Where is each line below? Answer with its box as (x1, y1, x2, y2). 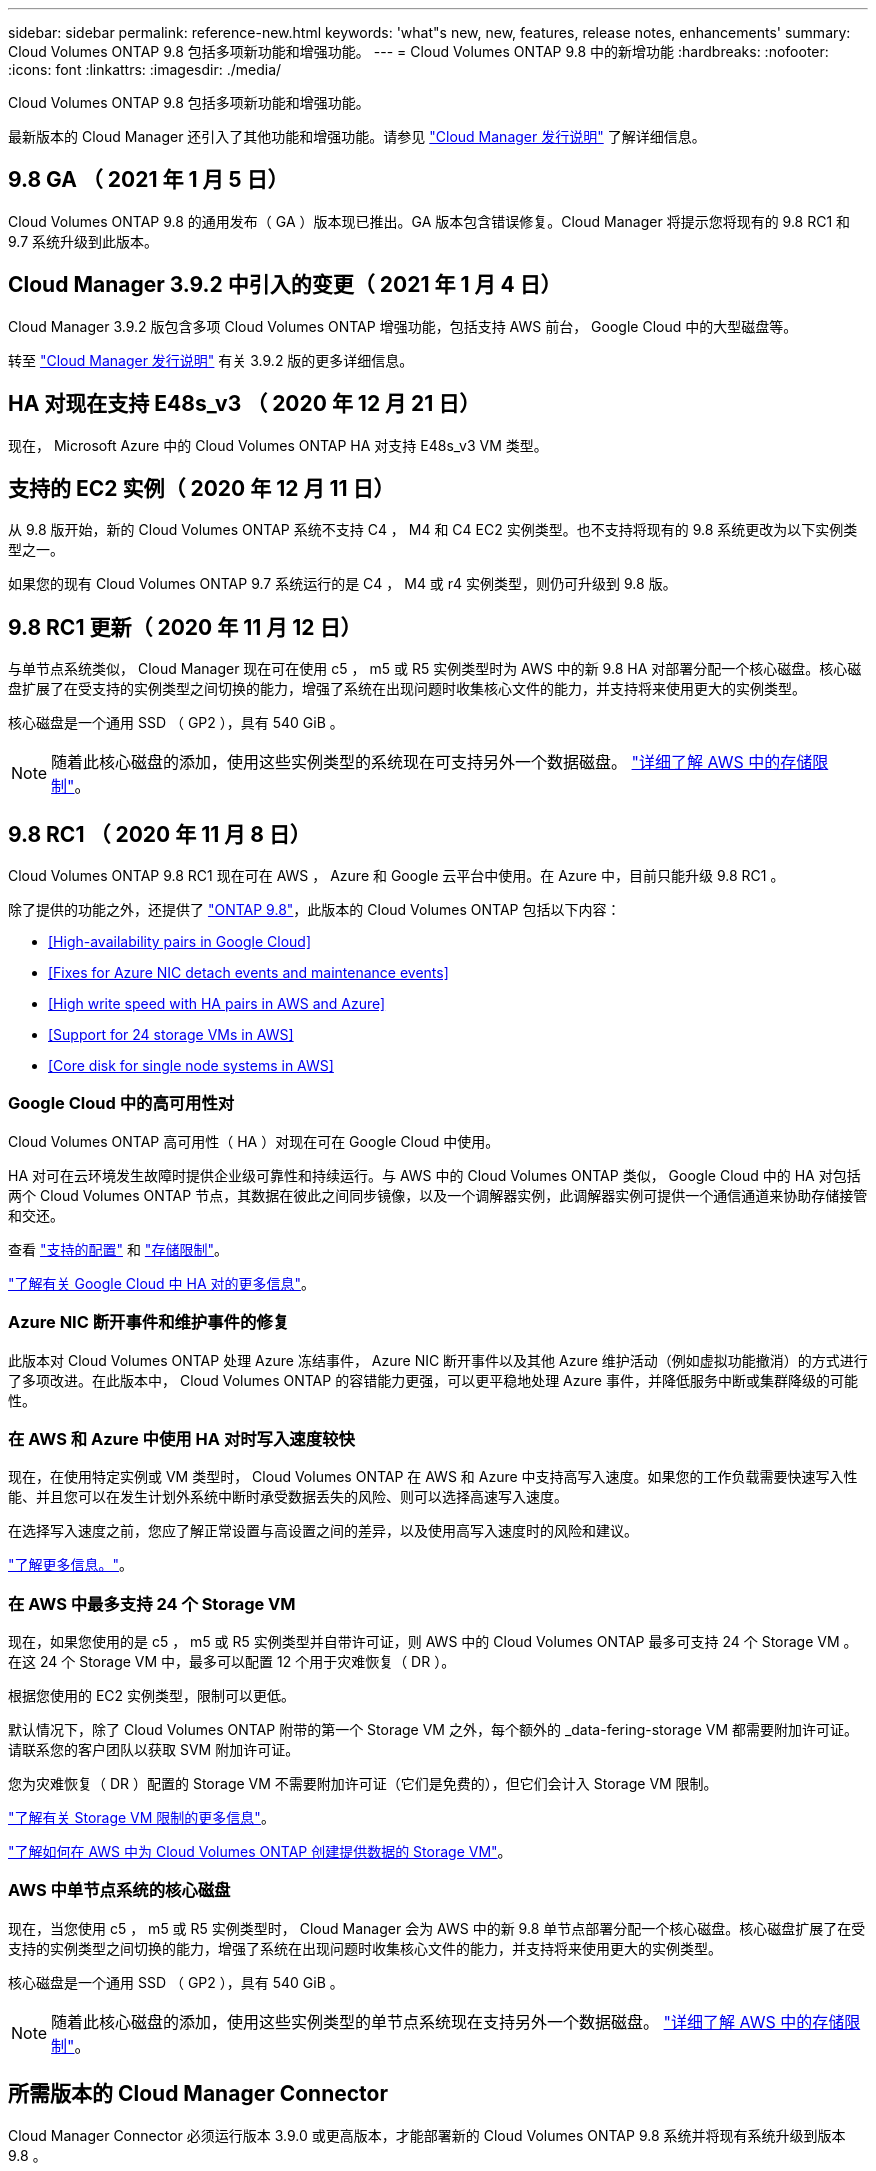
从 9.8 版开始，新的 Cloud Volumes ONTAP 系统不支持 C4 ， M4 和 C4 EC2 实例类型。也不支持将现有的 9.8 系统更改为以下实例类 (8, 521, 858, 539)
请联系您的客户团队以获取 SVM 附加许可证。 (8, 1741, 300, 1759)
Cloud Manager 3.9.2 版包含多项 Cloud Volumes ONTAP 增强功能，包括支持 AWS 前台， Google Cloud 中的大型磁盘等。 (8, 317, 798, 335)
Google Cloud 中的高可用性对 (8, 1093, 235, 1114)
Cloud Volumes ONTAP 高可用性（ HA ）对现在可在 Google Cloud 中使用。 (8, 1132, 500, 1150)
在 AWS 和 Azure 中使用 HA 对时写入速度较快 (8, 1428, 355, 1449)
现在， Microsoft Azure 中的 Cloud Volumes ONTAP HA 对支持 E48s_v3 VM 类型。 (8, 436, 548, 454)
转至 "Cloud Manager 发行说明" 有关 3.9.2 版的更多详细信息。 (8, 351, 414, 369)
